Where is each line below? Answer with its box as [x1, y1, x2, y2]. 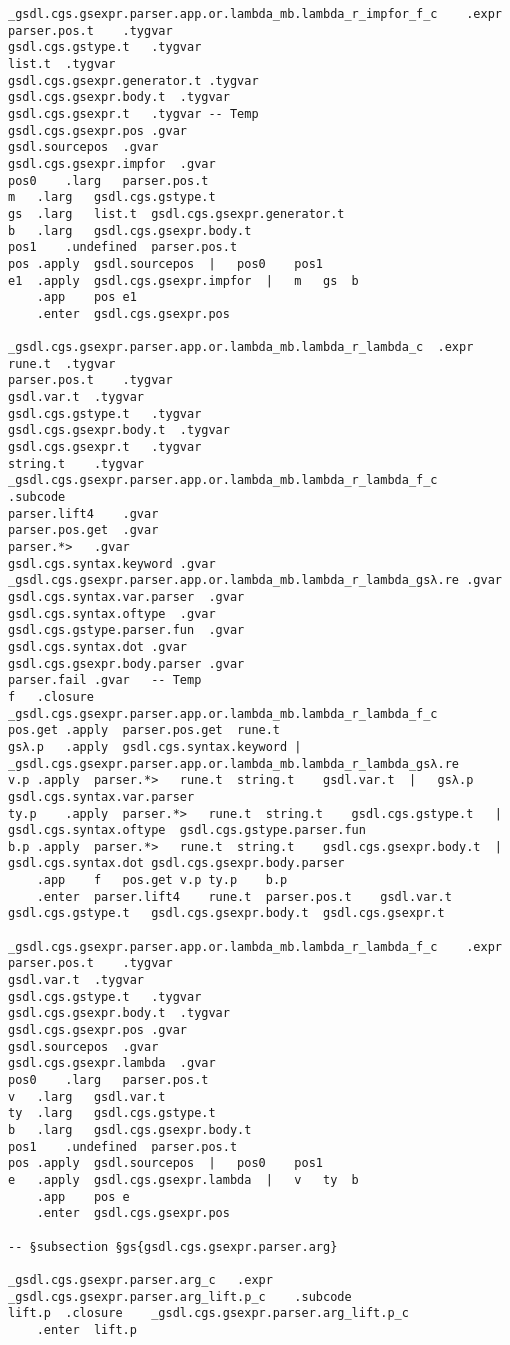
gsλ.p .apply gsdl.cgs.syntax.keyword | [8, 739, 302, 754]
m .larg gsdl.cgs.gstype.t [8, 190, 216, 205]
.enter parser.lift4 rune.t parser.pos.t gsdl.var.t [36, 889, 452, 904]
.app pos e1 [36, 290, 137, 305]
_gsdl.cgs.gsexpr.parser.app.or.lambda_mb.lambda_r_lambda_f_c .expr [8, 939, 502, 954]
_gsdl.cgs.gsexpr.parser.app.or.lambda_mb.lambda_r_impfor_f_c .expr [8, 7, 502, 21]
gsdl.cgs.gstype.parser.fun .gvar [8, 623, 245, 638]
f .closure [8, 689, 94, 704]
